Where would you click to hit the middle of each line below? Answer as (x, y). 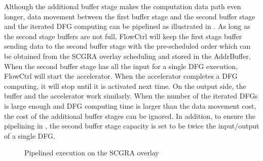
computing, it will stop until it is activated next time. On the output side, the (125, 86)
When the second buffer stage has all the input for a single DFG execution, (121, 66)
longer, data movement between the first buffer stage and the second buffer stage (130, 16)
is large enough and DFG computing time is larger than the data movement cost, (130, 105)
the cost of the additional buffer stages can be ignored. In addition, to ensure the (130, 116)
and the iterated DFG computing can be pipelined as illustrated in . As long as (127, 26)
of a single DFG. (30, 135)
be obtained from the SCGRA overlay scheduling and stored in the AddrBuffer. (127, 56)
